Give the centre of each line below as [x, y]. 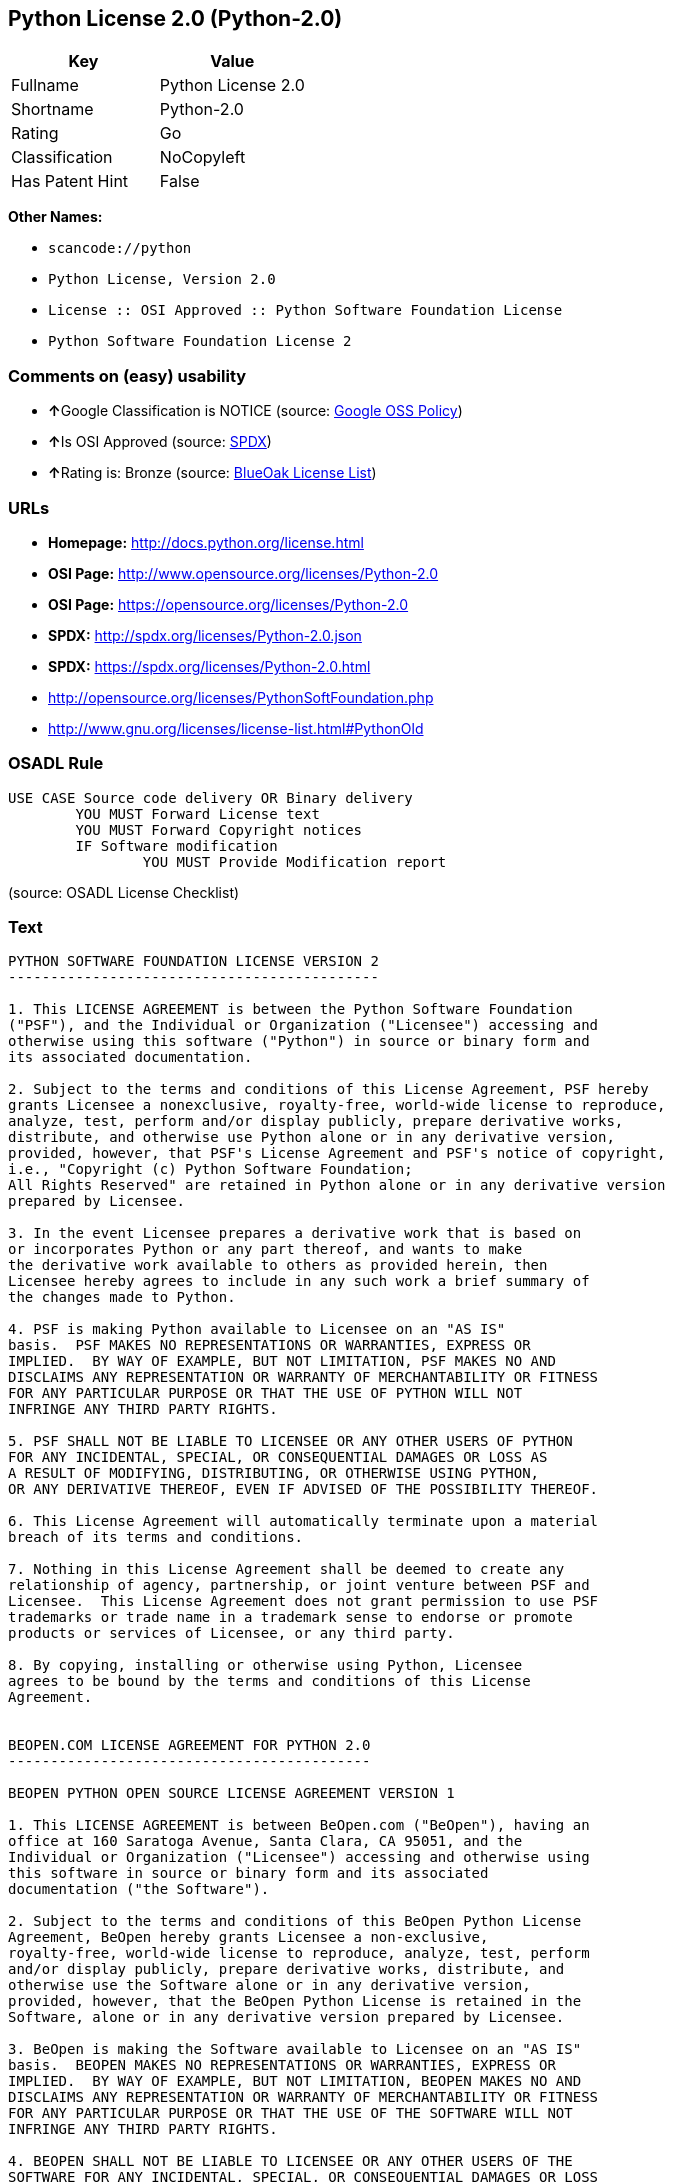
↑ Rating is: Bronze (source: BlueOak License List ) [212, 473]
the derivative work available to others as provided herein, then [278, 1265]
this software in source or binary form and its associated [248, 1873]
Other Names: [55, 217]
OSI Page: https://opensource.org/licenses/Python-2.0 [228, 604]
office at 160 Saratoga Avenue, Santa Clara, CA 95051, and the [265, 1841]
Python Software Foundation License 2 [200, 341]
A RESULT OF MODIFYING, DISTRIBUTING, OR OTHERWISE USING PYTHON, [274, 1473]
